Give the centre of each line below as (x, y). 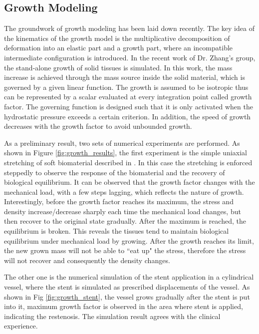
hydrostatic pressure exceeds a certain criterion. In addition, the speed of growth (128, 116)
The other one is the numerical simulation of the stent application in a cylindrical (129, 277)
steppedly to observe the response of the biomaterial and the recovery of (115, 172)
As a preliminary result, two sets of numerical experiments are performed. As (122, 143)
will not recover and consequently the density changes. (87, 260)
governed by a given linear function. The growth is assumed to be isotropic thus (126, 87)
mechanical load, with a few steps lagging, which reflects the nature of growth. (124, 191)
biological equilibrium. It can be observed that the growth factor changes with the (129, 182)
